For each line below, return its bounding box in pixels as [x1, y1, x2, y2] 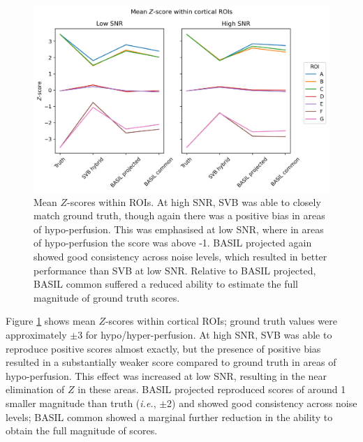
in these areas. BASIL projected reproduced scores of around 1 [77, 382, 346, 397]
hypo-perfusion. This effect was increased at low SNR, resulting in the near [6, 368, 327, 383]
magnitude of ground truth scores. [34, 290, 180, 304]
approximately [6, 327, 67, 341]
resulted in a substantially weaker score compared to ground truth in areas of [6, 355, 336, 369]
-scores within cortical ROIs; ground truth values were [105, 314, 337, 328]
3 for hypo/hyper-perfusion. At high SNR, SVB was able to [77, 327, 332, 341]
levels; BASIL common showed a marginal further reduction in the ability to [6, 409, 333, 424]
